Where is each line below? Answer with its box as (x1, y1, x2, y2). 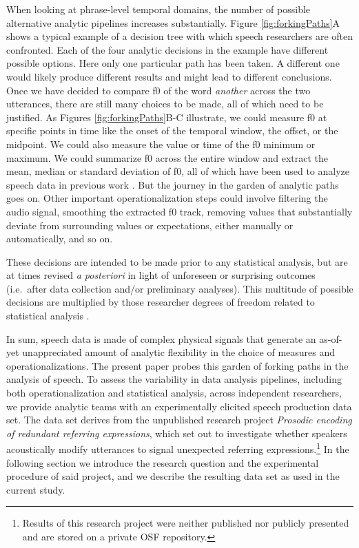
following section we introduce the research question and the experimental (6, 455, 319, 470)
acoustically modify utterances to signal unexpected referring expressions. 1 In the (6, 440, 349, 456)
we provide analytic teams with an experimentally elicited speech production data (6, 399, 352, 413)
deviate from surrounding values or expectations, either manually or (6, 218, 294, 232)
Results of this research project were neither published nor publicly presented (22, 516, 349, 530)
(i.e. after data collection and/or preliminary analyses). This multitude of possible (6, 281, 353, 295)
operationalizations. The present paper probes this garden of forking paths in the (6, 358, 349, 372)
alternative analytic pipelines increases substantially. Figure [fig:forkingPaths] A (6, 15, 340, 30)
